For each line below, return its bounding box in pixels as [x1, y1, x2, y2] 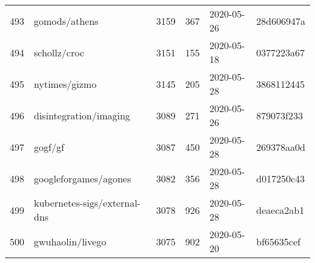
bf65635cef [256, 234, 300, 248]
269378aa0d [256, 139, 305, 154]
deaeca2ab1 [256, 202, 305, 217]
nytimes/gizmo [34, 76, 97, 91]
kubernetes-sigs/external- [34, 196, 141, 210]
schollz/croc [34, 45, 84, 59]
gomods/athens [34, 13, 99, 28]
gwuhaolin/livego [34, 234, 107, 248]
